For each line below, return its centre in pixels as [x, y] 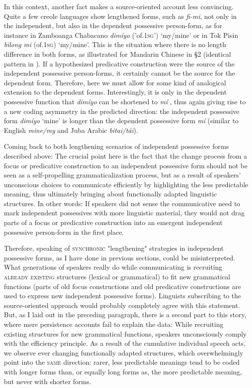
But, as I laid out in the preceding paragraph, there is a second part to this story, [125, 315]
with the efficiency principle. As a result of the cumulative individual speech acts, [125, 343]
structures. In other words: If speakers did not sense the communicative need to [122, 203]
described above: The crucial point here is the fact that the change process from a [126, 155]
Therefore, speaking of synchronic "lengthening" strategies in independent [114, 248]
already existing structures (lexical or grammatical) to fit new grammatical [117, 277]
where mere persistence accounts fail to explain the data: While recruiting [114, 324]
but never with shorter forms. [48, 381]
